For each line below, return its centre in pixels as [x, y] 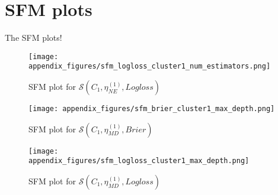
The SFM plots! [33, 38]
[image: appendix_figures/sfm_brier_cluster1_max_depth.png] [152, 109]
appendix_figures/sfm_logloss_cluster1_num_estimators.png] [150, 66]
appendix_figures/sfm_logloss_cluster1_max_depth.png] [139, 161]
